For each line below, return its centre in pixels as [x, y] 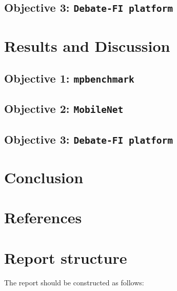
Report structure [66, 257]
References [43, 217]
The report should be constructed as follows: [74, 282]
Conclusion [44, 177]
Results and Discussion [87, 45]
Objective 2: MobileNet [64, 109]
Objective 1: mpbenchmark [69, 78]
